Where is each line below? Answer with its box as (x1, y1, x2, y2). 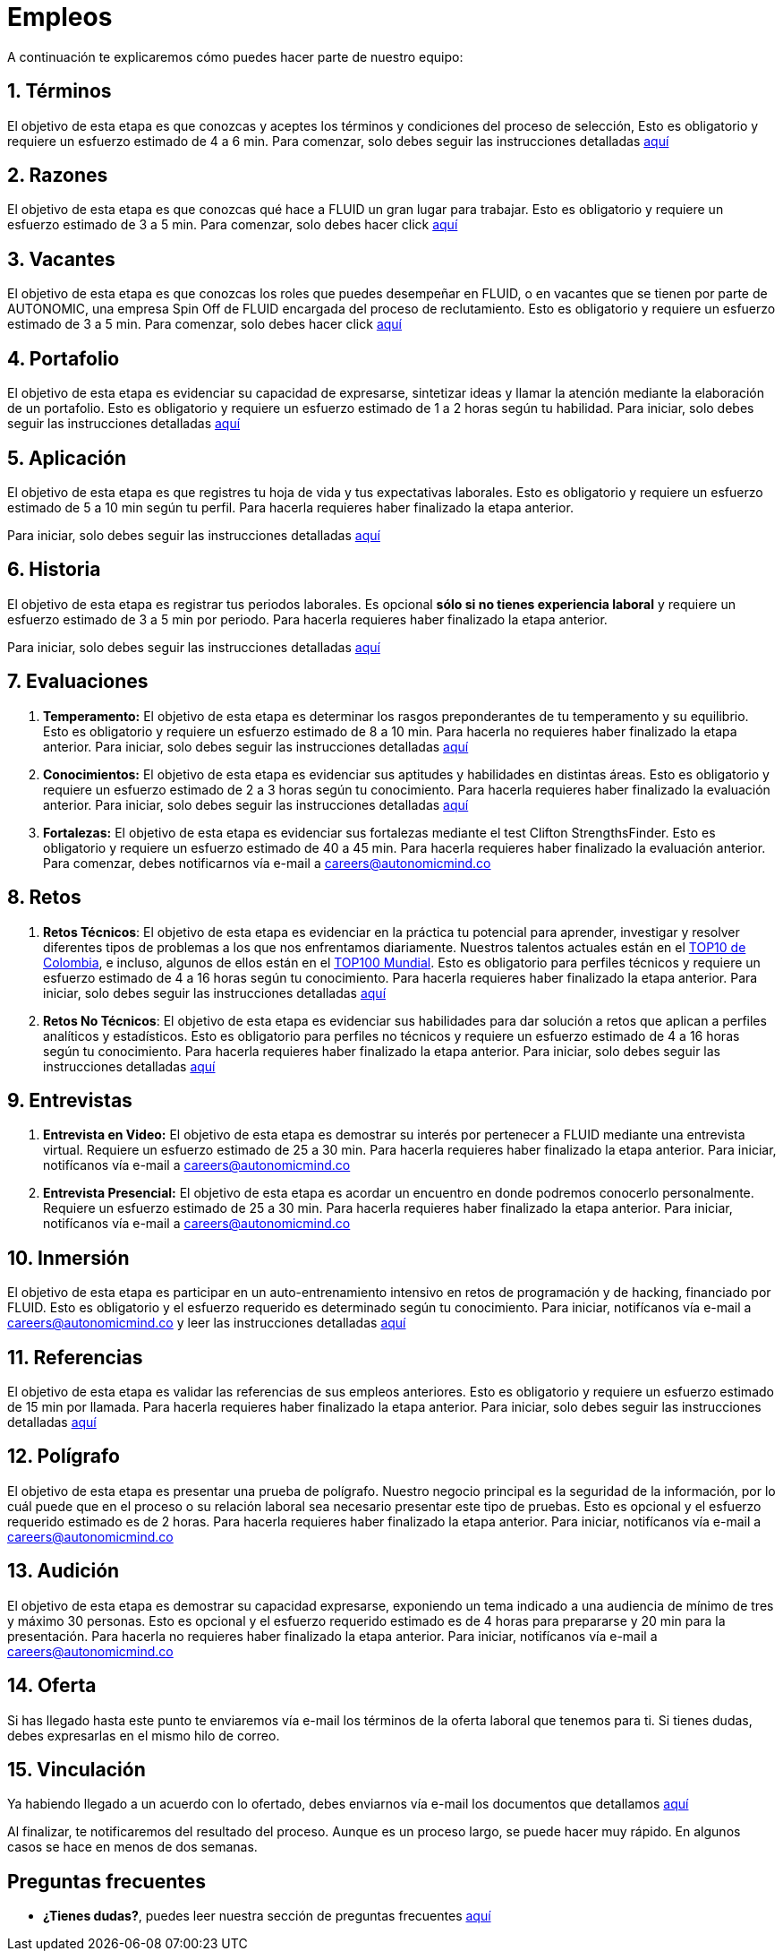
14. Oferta (7, 1674, 97, 1697)
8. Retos (7, 886, 81, 909)
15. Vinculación (7, 1758, 146, 1781)
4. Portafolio (7, 347, 120, 370)
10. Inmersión (7, 1246, 130, 1269)
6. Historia (7, 558, 101, 581)
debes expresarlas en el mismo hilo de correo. (7, 1727, 280, 1743)
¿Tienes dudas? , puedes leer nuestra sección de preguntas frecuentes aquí (43, 1908, 491, 1924)
